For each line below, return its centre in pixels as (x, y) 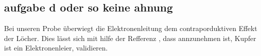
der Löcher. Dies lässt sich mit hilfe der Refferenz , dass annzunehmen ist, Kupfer (130, 38)
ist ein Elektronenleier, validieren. (56, 48)
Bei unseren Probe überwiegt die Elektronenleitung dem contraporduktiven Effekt (131, 28)
